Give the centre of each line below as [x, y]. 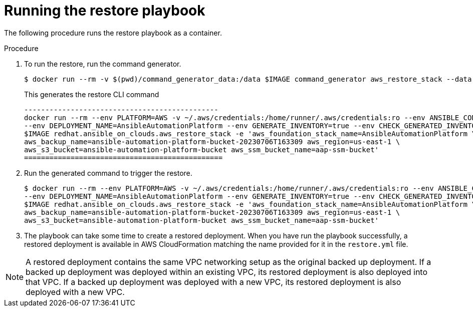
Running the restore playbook [105, 11]
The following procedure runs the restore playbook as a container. [113, 33]
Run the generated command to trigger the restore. [108, 173]
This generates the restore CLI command [92, 94]
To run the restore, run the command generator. [103, 64]
